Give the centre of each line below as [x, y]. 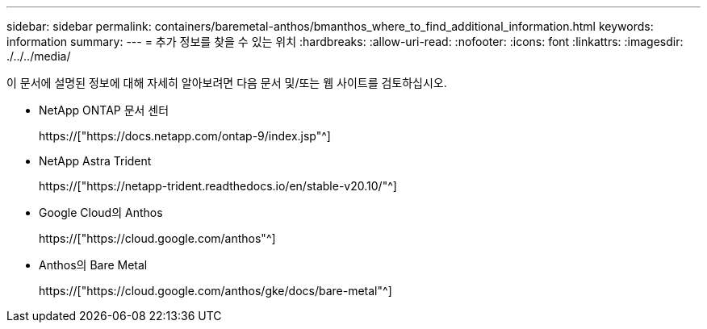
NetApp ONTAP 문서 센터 [104, 110]
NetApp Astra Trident [95, 161]
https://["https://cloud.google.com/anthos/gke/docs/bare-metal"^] [215, 291]
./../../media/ [39, 56]
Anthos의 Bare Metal [93, 265]
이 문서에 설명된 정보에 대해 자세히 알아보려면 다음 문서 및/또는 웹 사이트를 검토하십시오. [227, 83]
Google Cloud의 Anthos [101, 212]
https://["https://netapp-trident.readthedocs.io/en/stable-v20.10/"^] [218, 186]
